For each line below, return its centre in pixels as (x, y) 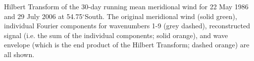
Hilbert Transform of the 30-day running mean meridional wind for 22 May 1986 (126, 6)
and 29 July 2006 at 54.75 (43, 16)
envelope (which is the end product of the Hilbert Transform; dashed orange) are (127, 45)
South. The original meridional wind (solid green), (161, 16)
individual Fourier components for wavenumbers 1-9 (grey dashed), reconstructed (127, 26)
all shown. (19, 54)
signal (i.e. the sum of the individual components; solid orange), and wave (116, 35)
